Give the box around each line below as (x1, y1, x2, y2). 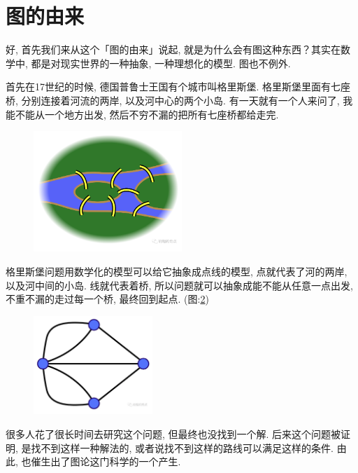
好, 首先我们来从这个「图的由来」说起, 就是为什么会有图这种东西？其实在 (6, 42, 341, 57)
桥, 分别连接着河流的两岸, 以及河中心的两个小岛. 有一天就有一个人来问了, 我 (6, 92, 353, 107)
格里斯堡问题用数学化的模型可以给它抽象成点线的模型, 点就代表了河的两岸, (6, 263, 348, 278)
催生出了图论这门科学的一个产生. (31, 454, 181, 469)
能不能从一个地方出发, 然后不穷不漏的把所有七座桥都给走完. (6, 107, 279, 121)
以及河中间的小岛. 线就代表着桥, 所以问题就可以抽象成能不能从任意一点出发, (6, 277, 353, 292)
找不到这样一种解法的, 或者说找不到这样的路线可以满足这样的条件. (31, 440, 334, 455)
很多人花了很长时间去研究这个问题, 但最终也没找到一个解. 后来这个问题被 (6, 426, 341, 441)
